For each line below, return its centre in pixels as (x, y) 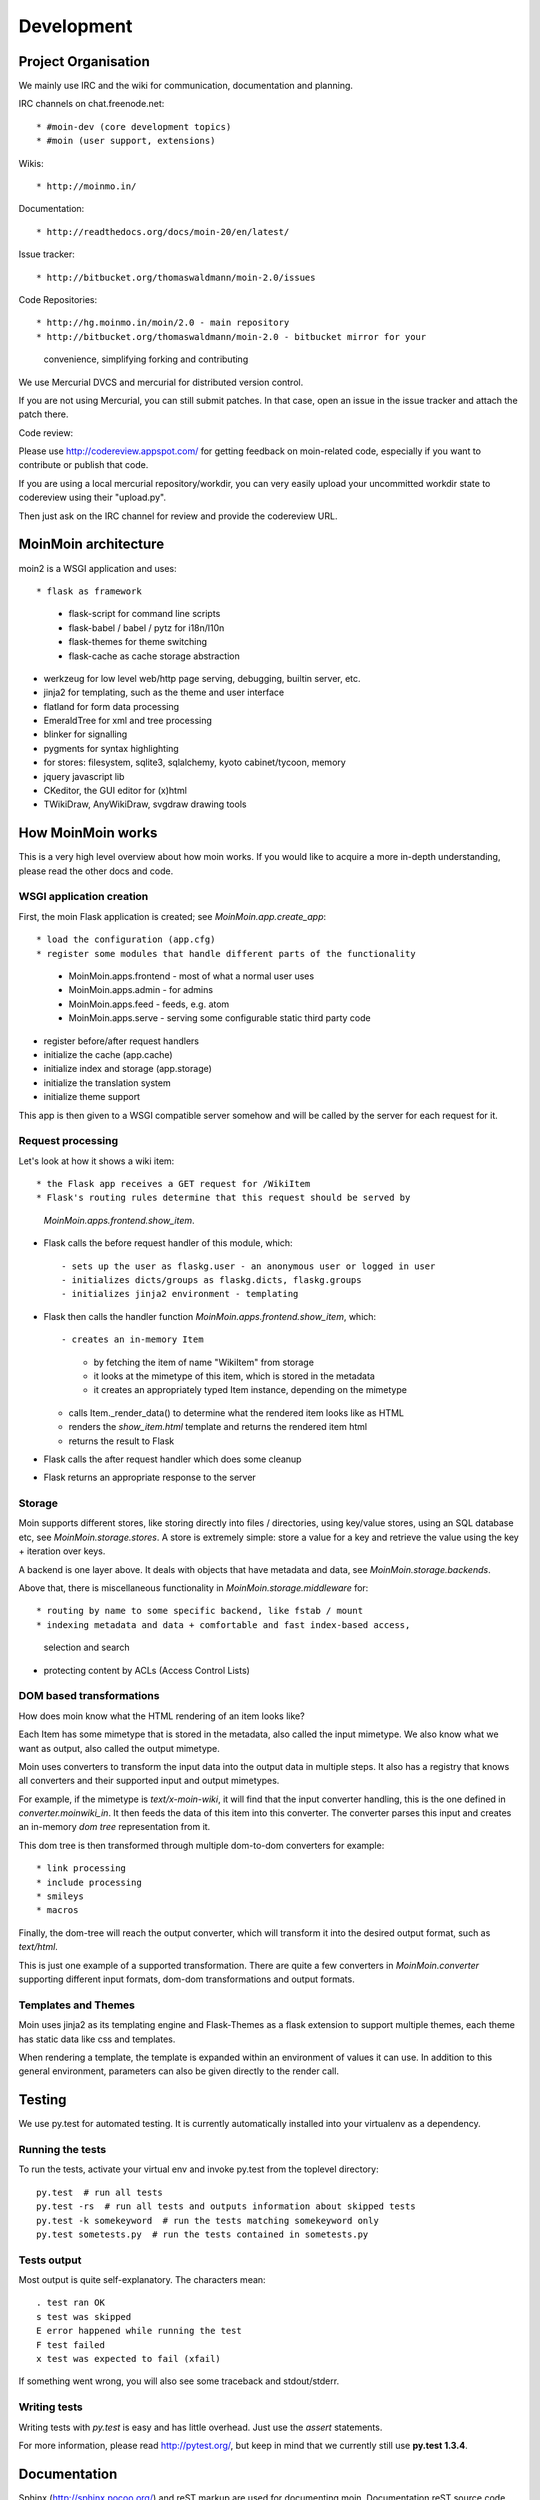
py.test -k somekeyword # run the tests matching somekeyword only (207, 2220)
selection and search (86, 1647)
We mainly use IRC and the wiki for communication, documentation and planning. (186, 86)
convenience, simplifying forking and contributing (146, 359)
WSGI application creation (83, 897)
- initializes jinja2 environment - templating (180, 1294)
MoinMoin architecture (91, 544)
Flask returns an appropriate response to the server (150, 1477)
